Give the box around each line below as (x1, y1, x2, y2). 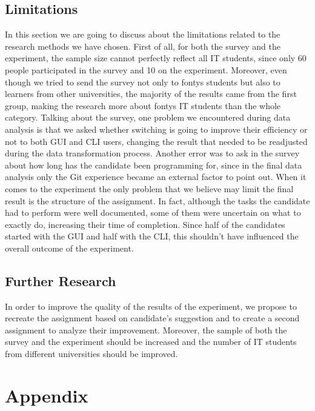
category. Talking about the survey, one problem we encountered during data (5, 111, 291, 124)
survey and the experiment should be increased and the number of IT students (5, 335, 297, 348)
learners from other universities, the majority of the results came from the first (5, 87, 297, 100)
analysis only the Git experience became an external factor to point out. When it (5, 170, 307, 183)
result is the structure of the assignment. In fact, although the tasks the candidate (5, 194, 310, 207)
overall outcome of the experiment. (5, 241, 134, 254)
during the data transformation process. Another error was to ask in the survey (5, 147, 300, 159)
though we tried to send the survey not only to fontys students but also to (5, 75, 280, 88)
